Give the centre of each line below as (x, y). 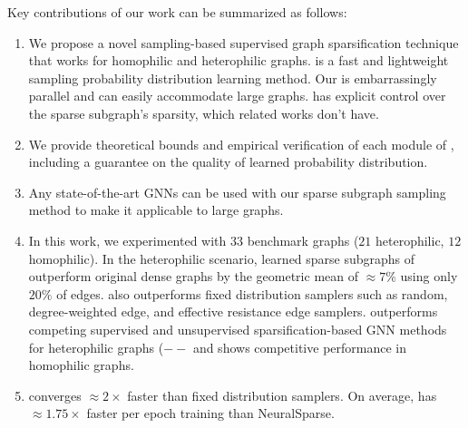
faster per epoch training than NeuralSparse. (210, 413)
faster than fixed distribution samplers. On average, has (282, 395)
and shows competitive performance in (299, 347)
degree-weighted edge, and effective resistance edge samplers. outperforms (233, 311)
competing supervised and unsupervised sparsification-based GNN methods (238, 329)
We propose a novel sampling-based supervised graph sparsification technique (244, 42)
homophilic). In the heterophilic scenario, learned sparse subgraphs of (222, 258)
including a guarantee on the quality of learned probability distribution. (228, 162)
